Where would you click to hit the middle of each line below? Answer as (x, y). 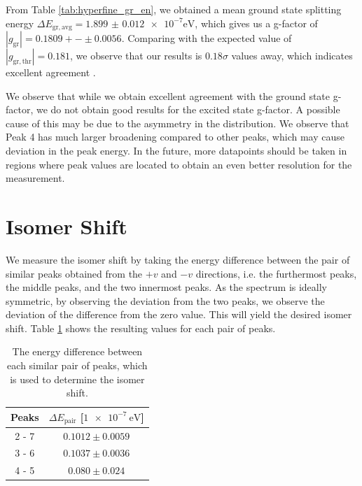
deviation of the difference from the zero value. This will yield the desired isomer (179, 314)
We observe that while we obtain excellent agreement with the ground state (168, 95)
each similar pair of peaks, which (77, 365)
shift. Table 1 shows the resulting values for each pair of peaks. (141, 328)
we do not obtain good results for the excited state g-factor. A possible (188, 109)
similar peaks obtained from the (74, 273)
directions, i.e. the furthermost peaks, (276, 273)
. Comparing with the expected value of (207, 38)
